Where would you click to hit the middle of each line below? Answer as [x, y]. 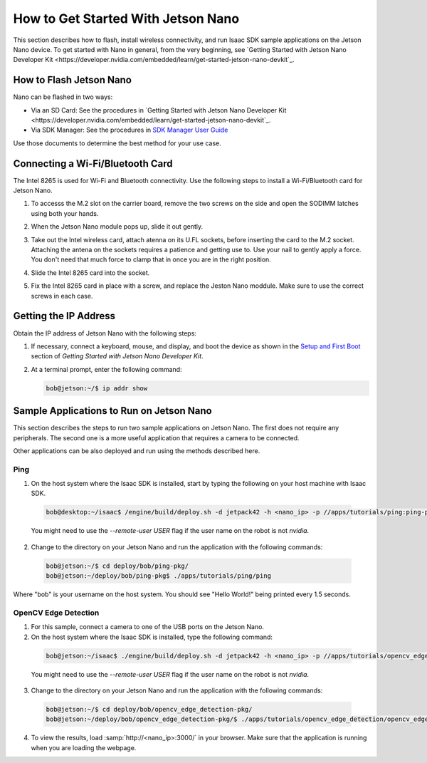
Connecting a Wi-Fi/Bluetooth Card [93, 163]
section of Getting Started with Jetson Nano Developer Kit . [117, 356]
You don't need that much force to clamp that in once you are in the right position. [151, 259]
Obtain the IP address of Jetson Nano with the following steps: [105, 333]
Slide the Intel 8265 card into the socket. [90, 272]
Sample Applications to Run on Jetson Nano [113, 411]
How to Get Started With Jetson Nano [126, 19]
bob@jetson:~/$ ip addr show [97, 388]
